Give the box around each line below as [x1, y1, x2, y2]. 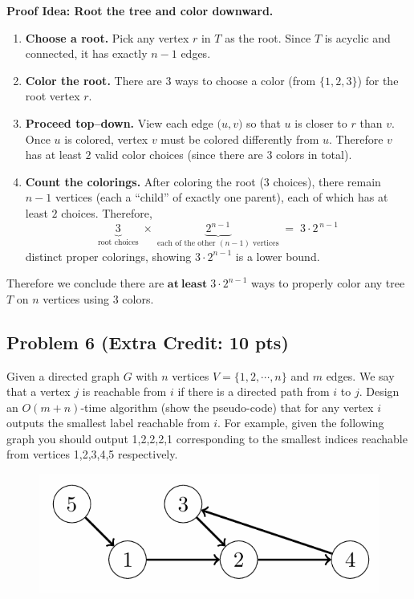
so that [246, 114, 281, 131]
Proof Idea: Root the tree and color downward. [6, 2, 274, 18]
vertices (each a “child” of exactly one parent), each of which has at [55, 189, 388, 206]
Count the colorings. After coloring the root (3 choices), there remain [25, 173, 381, 189]
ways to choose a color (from [175, 71, 316, 88]
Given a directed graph [6, 367, 120, 384]
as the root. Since [225, 29, 311, 46]
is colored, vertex [64, 130, 148, 147]
